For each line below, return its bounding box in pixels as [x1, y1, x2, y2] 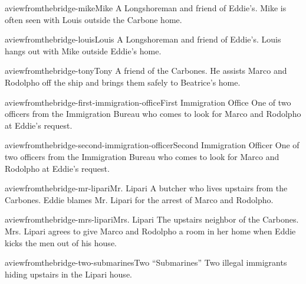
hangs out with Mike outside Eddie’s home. [5, 44, 162, 57]
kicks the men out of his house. [5, 236, 117, 249]
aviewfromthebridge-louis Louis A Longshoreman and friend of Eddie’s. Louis [5, 33, 281, 45]
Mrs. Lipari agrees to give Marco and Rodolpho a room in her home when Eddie [5, 224, 296, 237]
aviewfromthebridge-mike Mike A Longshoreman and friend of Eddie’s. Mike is [5, 2, 287, 14]
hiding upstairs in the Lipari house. [5, 267, 132, 280]
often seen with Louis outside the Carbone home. [5, 13, 182, 25]
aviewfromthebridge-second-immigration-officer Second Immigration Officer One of [5, 139, 300, 151]
